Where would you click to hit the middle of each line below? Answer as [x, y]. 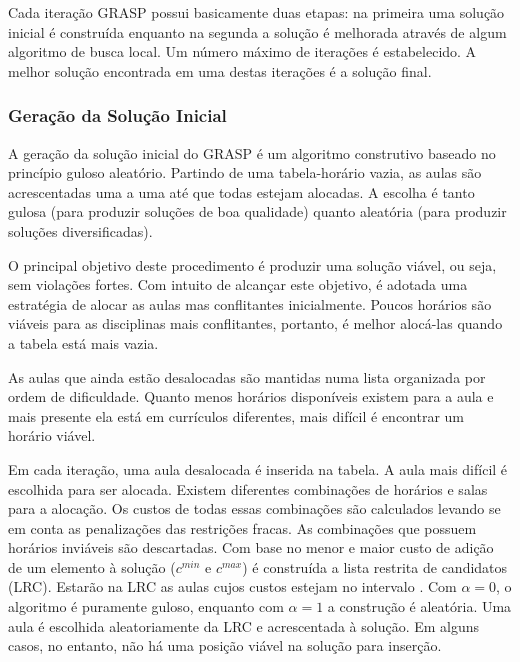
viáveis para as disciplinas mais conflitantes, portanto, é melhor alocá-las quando [255, 323]
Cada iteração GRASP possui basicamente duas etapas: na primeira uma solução [256, 12]
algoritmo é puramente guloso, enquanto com [146, 606]
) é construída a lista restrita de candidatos [375, 566]
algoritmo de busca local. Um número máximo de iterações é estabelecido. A [242, 51]
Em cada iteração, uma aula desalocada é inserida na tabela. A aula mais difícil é [258, 468]
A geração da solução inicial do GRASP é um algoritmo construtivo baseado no [252, 152]
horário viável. [52, 435]
